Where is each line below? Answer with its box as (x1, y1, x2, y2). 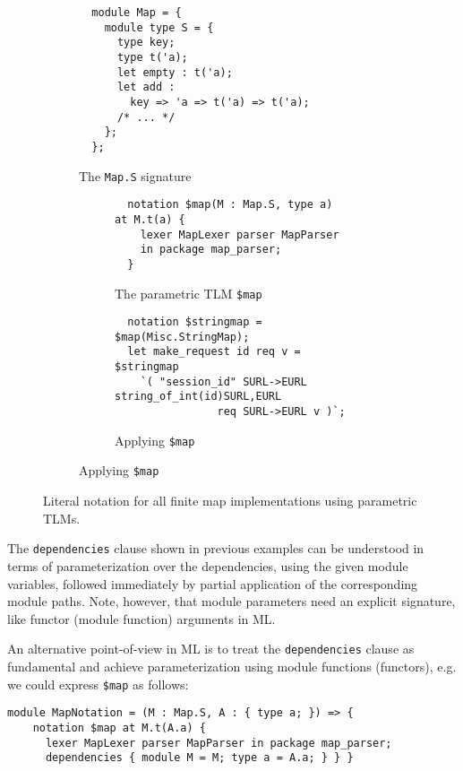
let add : (116, 81, 176, 94)
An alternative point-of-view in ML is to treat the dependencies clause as (7, 639, 415, 658)
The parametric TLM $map (115, 283, 262, 302)
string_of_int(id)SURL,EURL (115, 390, 282, 403)
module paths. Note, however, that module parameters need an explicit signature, (7, 592, 456, 611)
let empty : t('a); (116, 65, 233, 79)
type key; (116, 36, 176, 49)
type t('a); (116, 50, 188, 64)
